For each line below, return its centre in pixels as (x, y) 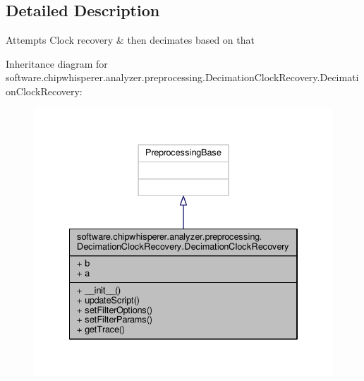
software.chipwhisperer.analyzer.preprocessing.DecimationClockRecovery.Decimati (182, 77)
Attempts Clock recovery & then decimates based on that (130, 40)
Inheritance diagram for (57, 63)
